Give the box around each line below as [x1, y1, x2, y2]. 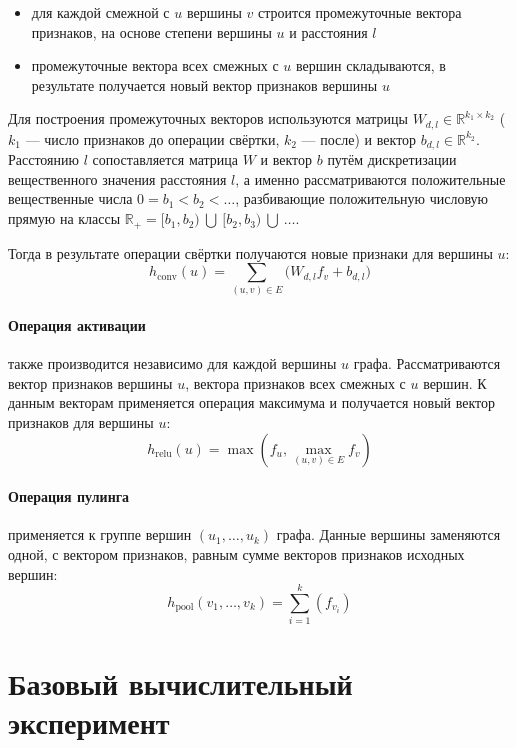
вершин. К [423, 372, 487, 393]
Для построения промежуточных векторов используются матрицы [8, 108, 408, 129]
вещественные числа [8, 188, 133, 209]
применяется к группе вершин [8, 524, 192, 545]
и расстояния [289, 21, 368, 42]
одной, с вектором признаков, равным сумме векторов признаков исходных [8, 544, 465, 564]
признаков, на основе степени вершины [31, 21, 272, 42]
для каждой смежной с [31, 2, 170, 22]
